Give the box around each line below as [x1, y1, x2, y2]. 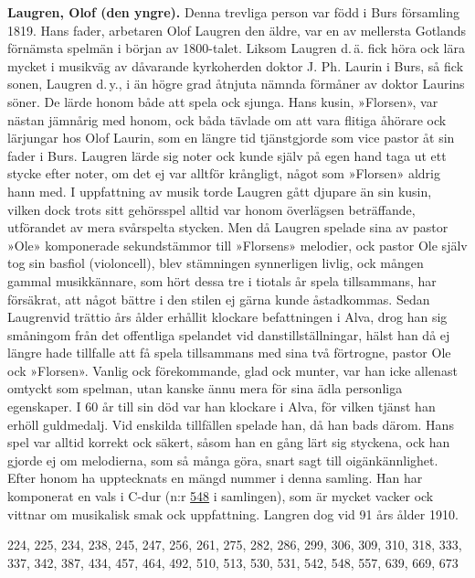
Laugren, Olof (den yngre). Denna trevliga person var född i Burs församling [7, 3, 460, 21]
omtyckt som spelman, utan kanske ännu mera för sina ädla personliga [7, 379, 403, 398]
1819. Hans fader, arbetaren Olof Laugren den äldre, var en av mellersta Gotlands [7, 20, 467, 39]
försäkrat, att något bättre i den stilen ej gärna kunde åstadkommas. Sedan [7, 289, 430, 308]
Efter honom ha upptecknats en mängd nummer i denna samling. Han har [7, 468, 423, 487]
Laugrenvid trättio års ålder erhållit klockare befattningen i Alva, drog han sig [7, 307, 448, 326]
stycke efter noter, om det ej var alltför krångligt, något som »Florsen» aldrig [7, 164, 440, 183]
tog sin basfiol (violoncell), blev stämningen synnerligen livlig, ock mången [7, 253, 424, 273]
